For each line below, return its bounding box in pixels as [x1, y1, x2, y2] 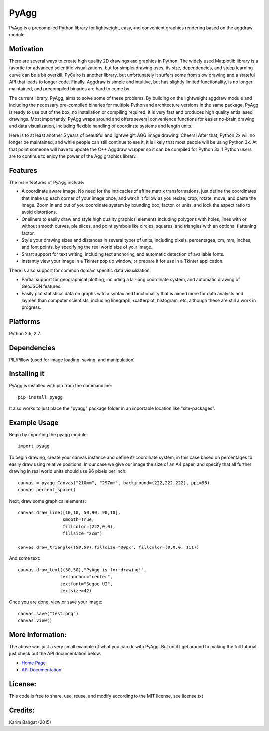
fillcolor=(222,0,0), [62, 524, 116, 529]
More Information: [9, 630, 67, 639]
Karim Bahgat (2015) [9, 719, 52, 725]
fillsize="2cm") [62, 531, 102, 536]
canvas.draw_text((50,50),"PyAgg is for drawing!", [18, 567, 147, 573]
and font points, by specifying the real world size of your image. [21, 244, 153, 250]
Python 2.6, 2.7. [9, 331, 41, 337]
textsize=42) [60, 588, 92, 593]
